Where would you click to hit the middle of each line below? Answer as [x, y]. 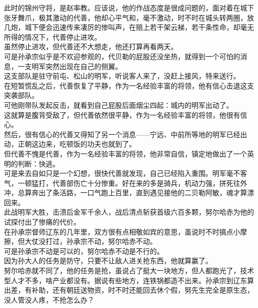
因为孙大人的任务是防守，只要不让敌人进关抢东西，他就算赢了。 [108, 261]
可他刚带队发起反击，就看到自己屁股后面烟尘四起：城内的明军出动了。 [119, 105]
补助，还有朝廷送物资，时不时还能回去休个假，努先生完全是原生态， [143, 290]
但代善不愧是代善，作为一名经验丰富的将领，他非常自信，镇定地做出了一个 [126, 153]
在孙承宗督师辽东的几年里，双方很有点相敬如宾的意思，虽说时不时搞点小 [122, 231]
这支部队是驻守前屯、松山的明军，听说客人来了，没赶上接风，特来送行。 [122, 76]
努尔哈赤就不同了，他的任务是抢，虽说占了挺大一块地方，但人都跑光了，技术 [129, 270]
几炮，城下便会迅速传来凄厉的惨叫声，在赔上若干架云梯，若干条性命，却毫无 [129, 27]
